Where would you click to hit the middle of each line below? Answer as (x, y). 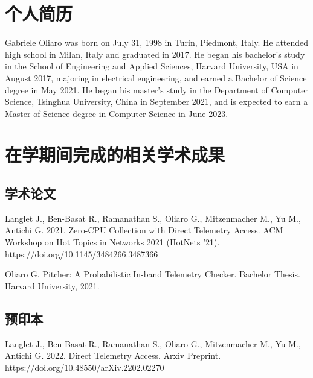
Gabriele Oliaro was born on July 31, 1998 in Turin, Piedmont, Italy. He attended (157, 43)
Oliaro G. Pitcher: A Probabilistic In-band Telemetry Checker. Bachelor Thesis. (153, 274)
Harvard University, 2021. (52, 285)
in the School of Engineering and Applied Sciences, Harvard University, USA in (152, 66)
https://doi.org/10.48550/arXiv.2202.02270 (85, 367)
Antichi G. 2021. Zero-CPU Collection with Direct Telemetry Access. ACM (144, 230)
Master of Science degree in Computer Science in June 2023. (117, 113)
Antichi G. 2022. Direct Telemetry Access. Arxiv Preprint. (113, 355)
